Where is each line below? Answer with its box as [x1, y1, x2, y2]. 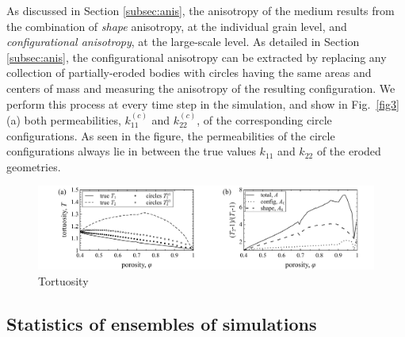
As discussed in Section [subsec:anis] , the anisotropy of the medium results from [6, 2, 395, 18]
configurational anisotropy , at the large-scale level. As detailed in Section [6, 33, 360, 50]
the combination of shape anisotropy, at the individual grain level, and [6, 17, 347, 34]
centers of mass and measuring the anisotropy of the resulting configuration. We [6, 79, 395, 96]
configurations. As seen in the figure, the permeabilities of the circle [6, 127, 335, 144]
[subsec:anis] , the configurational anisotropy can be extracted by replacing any [6, 48, 387, 65]
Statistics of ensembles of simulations [6, 311, 317, 335]
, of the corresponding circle [197, 111, 332, 128]
